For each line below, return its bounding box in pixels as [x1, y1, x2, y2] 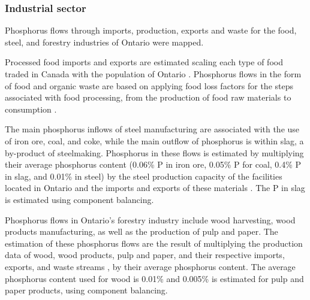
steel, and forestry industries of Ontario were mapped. [5, 35, 204, 48]
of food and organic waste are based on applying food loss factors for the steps [5, 79, 293, 92]
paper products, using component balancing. [5, 284, 168, 296]
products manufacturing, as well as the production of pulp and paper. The [5, 225, 278, 238]
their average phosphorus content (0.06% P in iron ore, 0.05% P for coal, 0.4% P [5, 158, 302, 171]
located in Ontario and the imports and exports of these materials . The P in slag [5, 181, 305, 194]
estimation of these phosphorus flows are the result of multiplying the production [5, 237, 303, 249]
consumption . [5, 102, 57, 115]
